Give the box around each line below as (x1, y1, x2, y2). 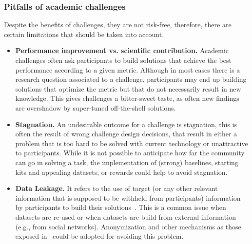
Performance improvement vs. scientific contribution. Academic (15, 45, 229, 56)
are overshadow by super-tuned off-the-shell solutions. (15, 102, 176, 113)
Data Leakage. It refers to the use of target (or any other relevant (15, 183, 218, 193)
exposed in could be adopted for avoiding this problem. (15, 231, 184, 241)
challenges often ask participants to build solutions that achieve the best (15, 55, 232, 65)
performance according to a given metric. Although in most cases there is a (15, 64, 240, 75)
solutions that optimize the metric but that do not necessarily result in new (15, 83, 241, 94)
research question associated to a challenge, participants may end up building (15, 74, 247, 84)
